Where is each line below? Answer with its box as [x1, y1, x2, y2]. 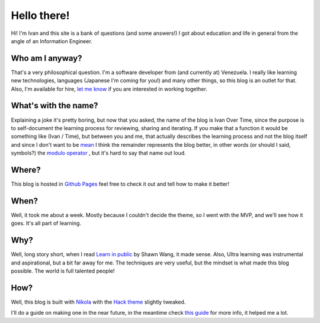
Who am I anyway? [11, 53, 82, 63]
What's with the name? [11, 101, 98, 111]
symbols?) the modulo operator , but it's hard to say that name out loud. [11, 150, 186, 157]
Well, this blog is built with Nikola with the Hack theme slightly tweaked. [11, 298, 186, 305]
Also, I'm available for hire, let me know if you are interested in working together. [11, 85, 207, 92]
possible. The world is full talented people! [11, 267, 115, 274]
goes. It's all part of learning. [11, 219, 81, 227]
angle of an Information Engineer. [11, 37, 92, 44]
